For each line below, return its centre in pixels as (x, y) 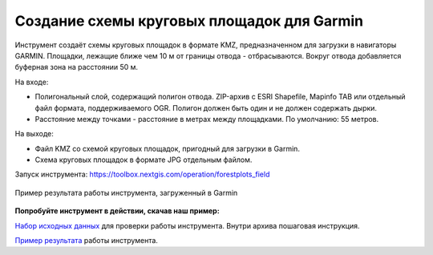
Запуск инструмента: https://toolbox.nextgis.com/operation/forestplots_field (142, 174)
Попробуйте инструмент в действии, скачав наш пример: (117, 211)
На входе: (32, 82)
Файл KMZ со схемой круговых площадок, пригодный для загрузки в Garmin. (168, 148)
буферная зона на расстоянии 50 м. (77, 67)
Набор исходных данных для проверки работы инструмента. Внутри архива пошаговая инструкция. (187, 225)
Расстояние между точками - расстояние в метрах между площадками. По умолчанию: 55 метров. (207, 119)
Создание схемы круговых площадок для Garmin (189, 21)
